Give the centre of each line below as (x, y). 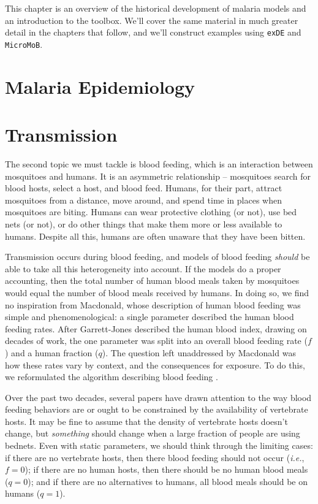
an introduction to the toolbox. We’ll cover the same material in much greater (152, 20)
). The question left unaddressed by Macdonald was (199, 352)
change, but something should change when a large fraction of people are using (153, 433)
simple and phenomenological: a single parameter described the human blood (150, 317)
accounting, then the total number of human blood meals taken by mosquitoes (152, 281)
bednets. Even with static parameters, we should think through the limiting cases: (159, 445)
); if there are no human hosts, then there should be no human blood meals (166, 469)
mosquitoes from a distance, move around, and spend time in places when (143, 200)
